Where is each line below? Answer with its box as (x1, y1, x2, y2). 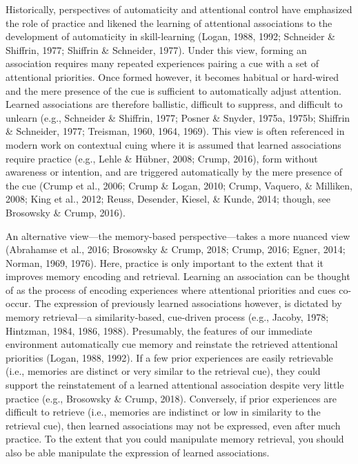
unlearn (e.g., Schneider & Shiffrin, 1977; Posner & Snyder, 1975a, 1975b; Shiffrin (6, 110, 350, 124)
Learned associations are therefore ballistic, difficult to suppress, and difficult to (6, 97, 343, 111)
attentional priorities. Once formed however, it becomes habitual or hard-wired (6, 69, 339, 84)
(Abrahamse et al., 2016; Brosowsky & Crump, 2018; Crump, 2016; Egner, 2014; (6, 242, 346, 257)
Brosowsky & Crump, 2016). (6, 205, 126, 219)
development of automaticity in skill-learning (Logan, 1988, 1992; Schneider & (6, 29, 335, 44)
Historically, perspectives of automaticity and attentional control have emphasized (6, 2, 352, 16)
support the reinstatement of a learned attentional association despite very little (6, 378, 344, 392)
